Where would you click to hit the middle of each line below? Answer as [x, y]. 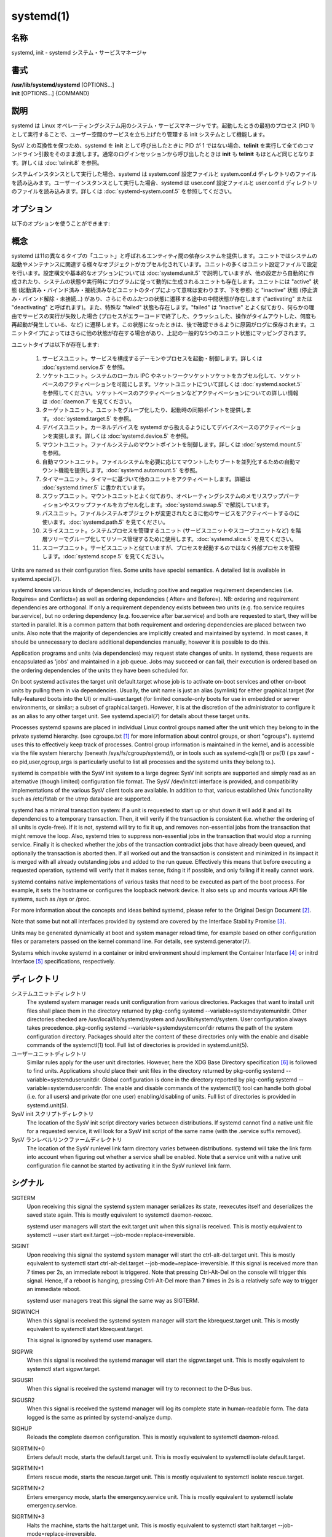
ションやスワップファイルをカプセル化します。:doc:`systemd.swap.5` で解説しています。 [160, 505]
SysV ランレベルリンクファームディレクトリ [67, 1140]
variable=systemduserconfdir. [65, 1088]
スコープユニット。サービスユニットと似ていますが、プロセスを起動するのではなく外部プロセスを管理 [171, 548]
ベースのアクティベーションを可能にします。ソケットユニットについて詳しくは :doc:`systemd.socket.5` [172, 384]
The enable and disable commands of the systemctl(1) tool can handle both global [207, 1088]
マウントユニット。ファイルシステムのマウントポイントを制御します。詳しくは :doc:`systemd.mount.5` [172, 445]
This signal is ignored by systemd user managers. [90, 1340]
